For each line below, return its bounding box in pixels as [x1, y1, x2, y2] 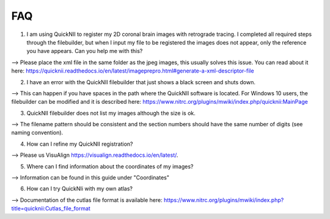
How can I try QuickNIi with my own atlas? [26, 185, 133, 192]
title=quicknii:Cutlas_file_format [11, 205, 91, 212]
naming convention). [11, 129, 64, 137]
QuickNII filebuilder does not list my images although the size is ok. [26, 109, 196, 117]
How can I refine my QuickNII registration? [26, 140, 133, 148]
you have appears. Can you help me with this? [26, 48, 143, 55]
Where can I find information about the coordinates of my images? [26, 162, 194, 170]
